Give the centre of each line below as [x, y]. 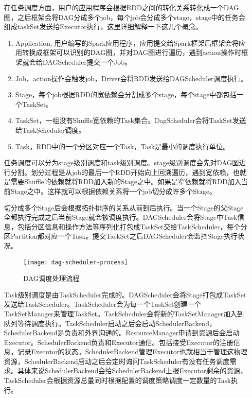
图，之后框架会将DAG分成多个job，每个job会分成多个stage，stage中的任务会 [125, 17]
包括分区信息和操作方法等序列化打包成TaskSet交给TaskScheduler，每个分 [132, 226]
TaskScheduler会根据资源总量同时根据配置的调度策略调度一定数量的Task [117, 380]
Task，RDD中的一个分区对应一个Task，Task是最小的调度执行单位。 [123, 146]
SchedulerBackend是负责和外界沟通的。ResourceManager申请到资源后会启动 [122, 333]
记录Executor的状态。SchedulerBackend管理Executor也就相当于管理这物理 [132, 352]
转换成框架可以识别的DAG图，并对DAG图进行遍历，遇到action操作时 [132, 52]
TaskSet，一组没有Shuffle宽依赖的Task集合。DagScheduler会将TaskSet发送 [131, 120]
